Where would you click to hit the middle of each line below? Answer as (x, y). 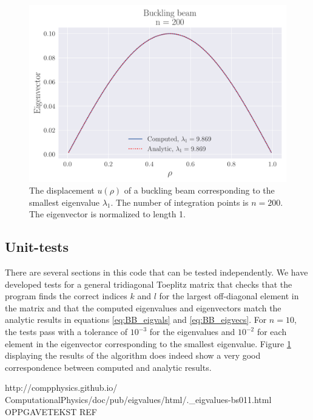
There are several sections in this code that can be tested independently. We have (156, 272)
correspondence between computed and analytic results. (108, 367)
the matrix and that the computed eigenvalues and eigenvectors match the (143, 307)
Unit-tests (37, 247)
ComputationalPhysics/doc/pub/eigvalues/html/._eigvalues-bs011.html (138, 400)
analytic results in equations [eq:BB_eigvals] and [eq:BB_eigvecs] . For (136, 320)
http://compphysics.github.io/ (61, 388)
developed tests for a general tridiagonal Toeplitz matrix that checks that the (149, 284)
